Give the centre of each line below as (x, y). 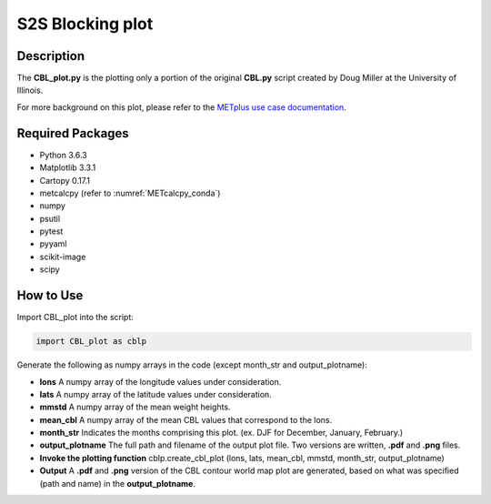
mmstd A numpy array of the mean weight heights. (135, 407)
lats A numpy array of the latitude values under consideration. (155, 394)
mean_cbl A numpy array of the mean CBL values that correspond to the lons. (185, 419)
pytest (51, 231)
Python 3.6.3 (64, 155)
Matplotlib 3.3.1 (68, 167)
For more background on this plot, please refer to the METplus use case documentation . (182, 107)
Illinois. (30, 90)
